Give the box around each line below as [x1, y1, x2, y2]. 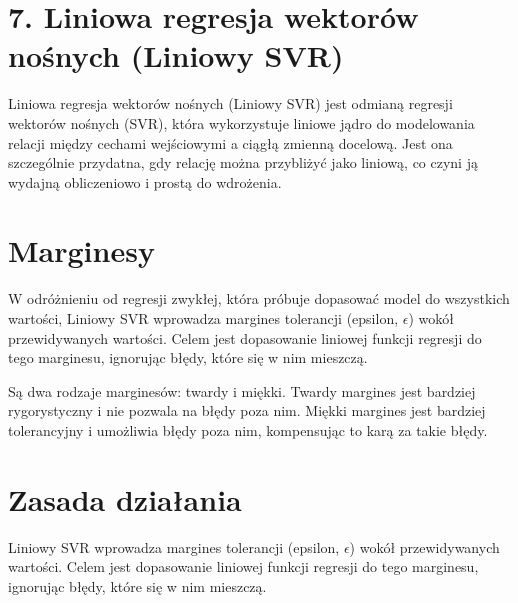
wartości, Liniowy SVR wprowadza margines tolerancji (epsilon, [8, 308, 399, 328]
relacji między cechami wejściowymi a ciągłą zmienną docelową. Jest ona [8, 132, 453, 153]
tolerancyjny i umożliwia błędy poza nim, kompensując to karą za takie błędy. [8, 419, 488, 440]
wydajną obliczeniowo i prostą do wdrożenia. [8, 171, 282, 192]
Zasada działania [8, 478, 242, 519]
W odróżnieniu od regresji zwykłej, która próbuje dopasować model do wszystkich [8, 288, 510, 309]
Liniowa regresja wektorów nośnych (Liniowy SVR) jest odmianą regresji [8, 93, 453, 114]
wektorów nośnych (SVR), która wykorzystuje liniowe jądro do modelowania [8, 112, 475, 133]
